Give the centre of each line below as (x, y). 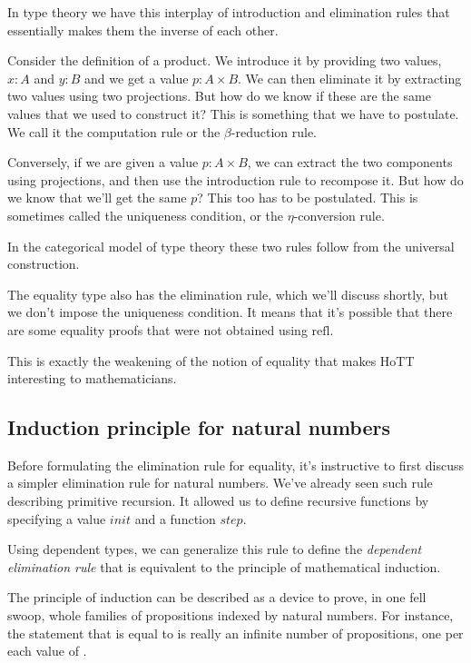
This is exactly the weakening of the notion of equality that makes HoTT (211, 360)
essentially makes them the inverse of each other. (143, 30)
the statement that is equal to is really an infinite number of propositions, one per (235, 633)
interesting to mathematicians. (92, 378)
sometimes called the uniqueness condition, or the (146, 215)
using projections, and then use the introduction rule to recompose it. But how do (235, 179)
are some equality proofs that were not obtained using (157, 329)
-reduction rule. (274, 131)
